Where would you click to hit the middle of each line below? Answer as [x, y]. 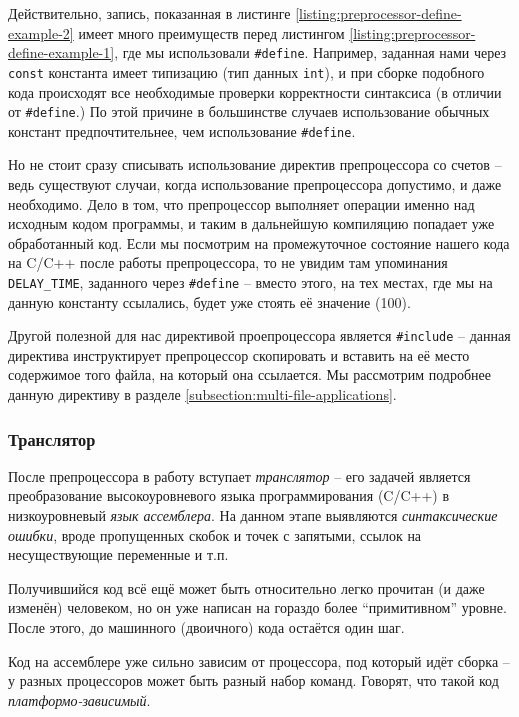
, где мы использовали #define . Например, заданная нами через [310, 52]
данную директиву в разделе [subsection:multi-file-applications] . [202, 394]
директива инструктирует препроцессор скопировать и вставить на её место [239, 354]
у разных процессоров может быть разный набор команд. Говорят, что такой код [253, 680]
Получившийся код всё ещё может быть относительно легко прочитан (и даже [246, 587]
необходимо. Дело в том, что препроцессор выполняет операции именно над [241, 203]
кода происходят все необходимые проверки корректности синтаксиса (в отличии [255, 91]
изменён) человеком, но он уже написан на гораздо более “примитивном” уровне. [257, 607]
